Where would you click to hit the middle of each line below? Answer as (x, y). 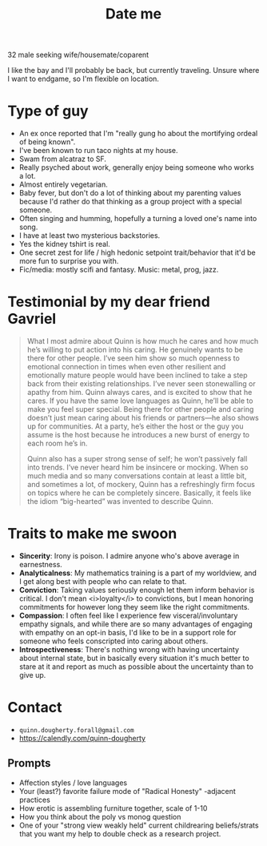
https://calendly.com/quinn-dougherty (82, 738)
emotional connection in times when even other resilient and (126, 367)
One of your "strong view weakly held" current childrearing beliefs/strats (139, 825)
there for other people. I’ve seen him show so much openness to (133, 358)
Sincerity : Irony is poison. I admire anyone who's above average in (129, 556)
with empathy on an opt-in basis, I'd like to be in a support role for (128, 632)
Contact (35, 708)
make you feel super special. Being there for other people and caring (140, 409)
